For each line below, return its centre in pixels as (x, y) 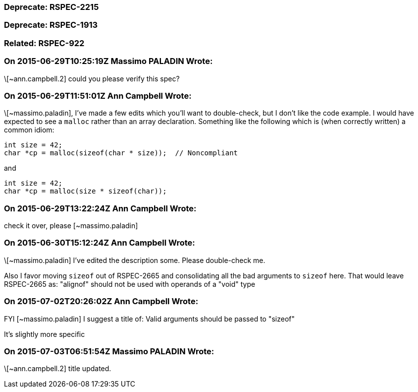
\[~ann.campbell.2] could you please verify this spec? (92, 78)
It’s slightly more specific (45, 334)
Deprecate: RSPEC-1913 (51, 25)
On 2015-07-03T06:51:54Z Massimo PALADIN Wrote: (109, 351)
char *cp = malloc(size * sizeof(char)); (85, 191)
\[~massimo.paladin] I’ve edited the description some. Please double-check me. (135, 260)
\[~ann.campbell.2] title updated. (58, 369)
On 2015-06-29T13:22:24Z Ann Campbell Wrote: (100, 208)
